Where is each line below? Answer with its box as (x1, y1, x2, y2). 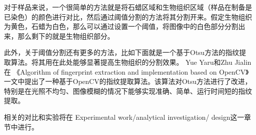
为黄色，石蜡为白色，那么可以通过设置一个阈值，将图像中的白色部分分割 (4, 21, 238, 31)
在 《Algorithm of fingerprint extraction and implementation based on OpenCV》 (4, 66, 249, 77)
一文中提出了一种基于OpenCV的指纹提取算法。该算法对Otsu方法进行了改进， (4, 76, 252, 86)
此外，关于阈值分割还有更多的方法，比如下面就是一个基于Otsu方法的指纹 (4, 47, 239, 57)
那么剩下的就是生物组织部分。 (17, 30, 114, 41)
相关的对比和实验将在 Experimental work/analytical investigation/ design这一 (4, 111, 244, 122)
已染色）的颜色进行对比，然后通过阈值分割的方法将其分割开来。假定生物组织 (4, 11, 252, 22)
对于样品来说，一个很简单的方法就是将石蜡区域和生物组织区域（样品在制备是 (4, 2, 252, 12)
